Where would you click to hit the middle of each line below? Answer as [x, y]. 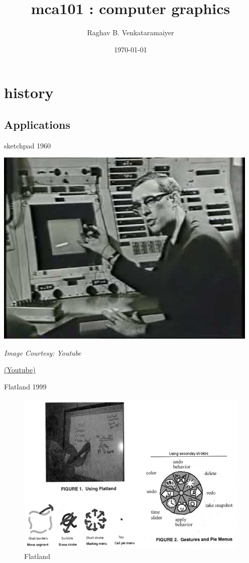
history [29, 92]
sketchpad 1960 [28, 145]
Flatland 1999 [25, 387]
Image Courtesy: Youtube [43, 352]
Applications [37, 124]
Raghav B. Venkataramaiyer [131, 32]
